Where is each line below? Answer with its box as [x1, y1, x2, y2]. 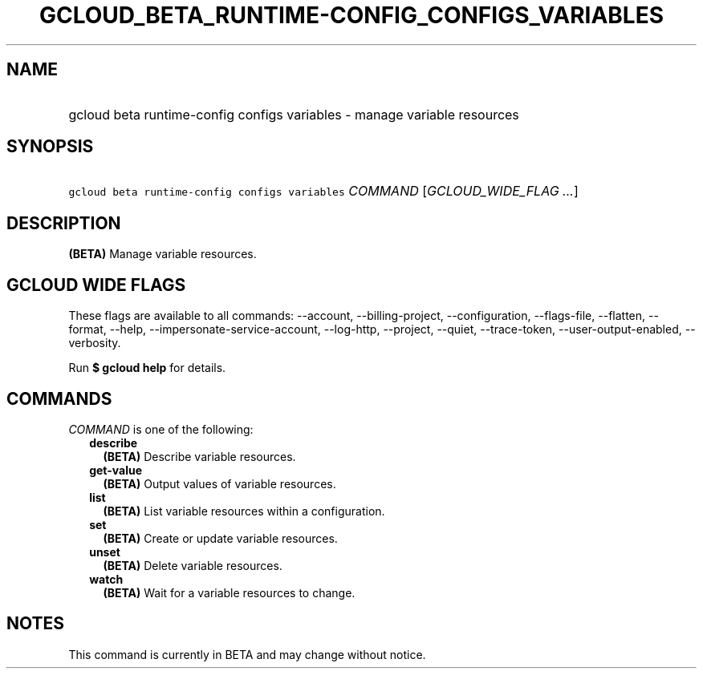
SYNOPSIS [6, 136, 94, 157]
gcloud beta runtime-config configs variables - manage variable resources [68, 106, 519, 123]
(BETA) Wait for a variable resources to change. [103, 585, 356, 600]
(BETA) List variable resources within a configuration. [103, 503, 385, 518]
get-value [89, 463, 143, 477]
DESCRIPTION [6, 212, 121, 233]
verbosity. [68, 336, 121, 350]
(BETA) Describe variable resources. [103, 449, 296, 463]
